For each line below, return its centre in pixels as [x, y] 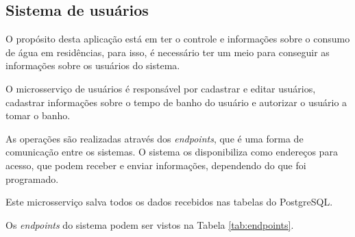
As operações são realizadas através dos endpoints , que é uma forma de [155, 138]
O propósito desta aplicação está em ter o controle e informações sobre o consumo [178, 39]
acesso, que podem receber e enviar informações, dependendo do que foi [156, 165]
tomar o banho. [38, 115]
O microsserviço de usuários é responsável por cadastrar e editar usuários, [161, 88]
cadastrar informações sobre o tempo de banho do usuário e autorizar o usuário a [176, 102]
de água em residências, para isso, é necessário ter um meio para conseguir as [168, 52]
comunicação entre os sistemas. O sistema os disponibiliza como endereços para [172, 152]
